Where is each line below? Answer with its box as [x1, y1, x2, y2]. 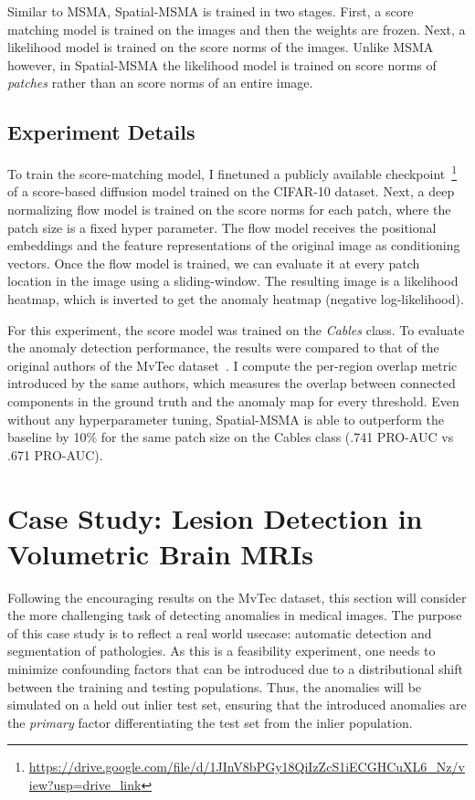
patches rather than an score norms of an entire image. [7, 73, 313, 92]
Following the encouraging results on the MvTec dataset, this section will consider [7, 587, 467, 606]
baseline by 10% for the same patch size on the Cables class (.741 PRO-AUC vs [7, 427, 454, 447]
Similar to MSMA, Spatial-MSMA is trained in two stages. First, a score [7, 2, 414, 20]
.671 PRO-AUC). [7, 445, 103, 464]
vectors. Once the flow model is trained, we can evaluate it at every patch [7, 253, 420, 272]
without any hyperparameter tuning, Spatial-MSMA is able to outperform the [7, 409, 444, 428]
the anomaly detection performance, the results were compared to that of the [7, 338, 439, 357]
